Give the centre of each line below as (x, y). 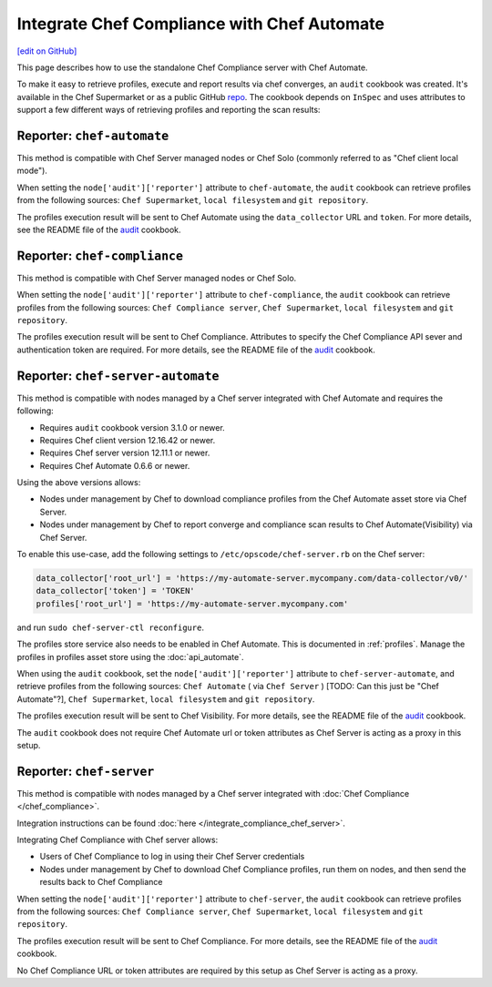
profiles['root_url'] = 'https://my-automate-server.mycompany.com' (192, 604)
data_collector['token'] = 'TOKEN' (115, 591)
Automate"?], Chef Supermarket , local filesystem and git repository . (166, 699)
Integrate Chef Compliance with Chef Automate (200, 24)
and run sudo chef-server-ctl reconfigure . (111, 627)
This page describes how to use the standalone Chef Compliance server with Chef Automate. (192, 67)
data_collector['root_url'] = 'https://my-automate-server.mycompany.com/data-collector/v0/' (252, 579)
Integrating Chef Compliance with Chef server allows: (118, 839)
